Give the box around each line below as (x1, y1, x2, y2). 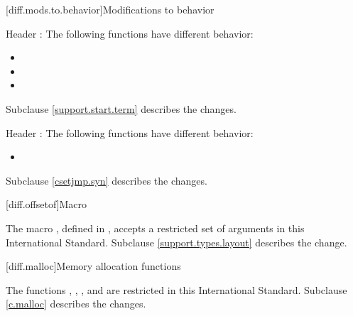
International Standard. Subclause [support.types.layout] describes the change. (6, 234, 347, 249)
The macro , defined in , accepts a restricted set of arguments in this (6, 220, 305, 235)
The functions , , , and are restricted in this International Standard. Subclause (6, 282, 347, 297)
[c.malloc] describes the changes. (6, 296, 146, 311)
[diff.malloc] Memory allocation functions (6, 258, 181, 273)
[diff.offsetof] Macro (6, 197, 87, 212)
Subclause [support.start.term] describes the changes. (6, 101, 237, 116)
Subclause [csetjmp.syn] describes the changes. (6, 173, 207, 187)
